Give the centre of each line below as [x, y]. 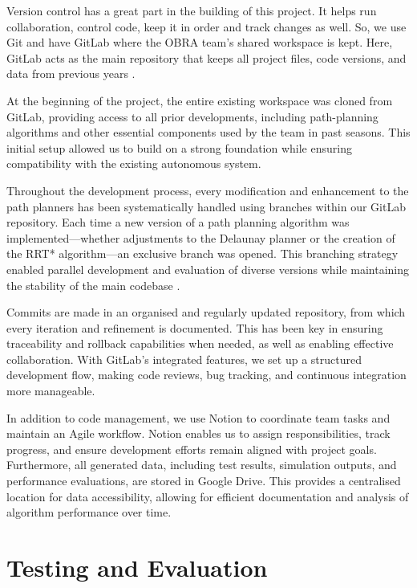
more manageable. [51, 391]
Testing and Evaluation [137, 567]
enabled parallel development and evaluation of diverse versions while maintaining [208, 269]
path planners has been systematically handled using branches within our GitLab [206, 206]
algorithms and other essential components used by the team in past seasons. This [208, 132]
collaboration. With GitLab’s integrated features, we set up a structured [184, 359]
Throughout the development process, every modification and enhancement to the [208, 190]
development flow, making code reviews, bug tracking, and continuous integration [206, 375]
